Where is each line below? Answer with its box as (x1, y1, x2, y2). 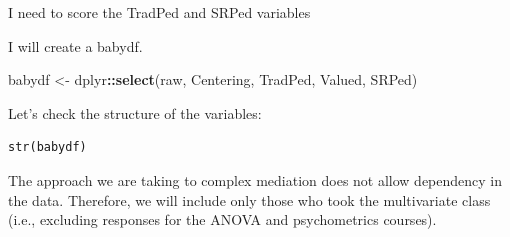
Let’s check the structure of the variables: (8, 102, 262, 123)
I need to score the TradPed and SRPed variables (8, 2, 311, 22)
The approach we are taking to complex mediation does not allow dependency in (8, 169, 503, 190)
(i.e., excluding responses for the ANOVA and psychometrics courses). (8, 209, 437, 230)
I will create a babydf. (8, 35, 143, 56)
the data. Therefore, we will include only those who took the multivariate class (8, 189, 491, 210)
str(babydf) (8, 140, 87, 155)
